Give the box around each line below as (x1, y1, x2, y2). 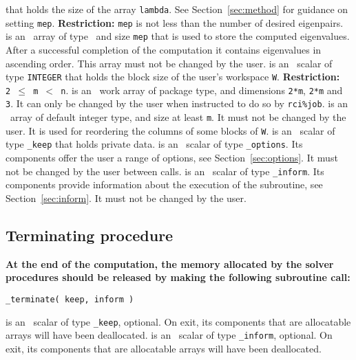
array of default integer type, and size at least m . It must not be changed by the (10, 110, 346, 124)
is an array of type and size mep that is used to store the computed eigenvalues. (6, 29, 350, 43)
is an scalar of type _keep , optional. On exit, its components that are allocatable (6, 314, 351, 328)
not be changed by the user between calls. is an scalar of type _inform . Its (6, 164, 324, 178)
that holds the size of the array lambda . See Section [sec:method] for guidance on (6, 2, 348, 16)
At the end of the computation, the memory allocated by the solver (6, 256, 334, 271)
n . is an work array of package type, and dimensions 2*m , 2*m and (61, 82, 343, 97)
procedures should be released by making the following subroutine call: (6, 270, 350, 284)
